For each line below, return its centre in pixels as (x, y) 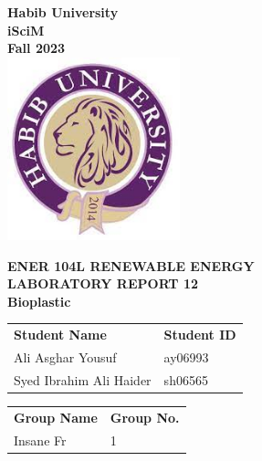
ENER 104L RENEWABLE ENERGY (131, 265)
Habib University (63, 12)
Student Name (60, 335)
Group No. (145, 417)
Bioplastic (39, 301)
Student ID (200, 335)
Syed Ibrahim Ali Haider (83, 379)
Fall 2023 (37, 48)
